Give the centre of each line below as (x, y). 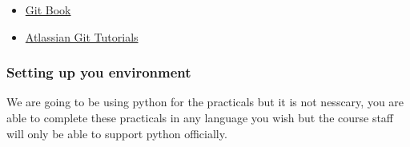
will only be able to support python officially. (117, 133)
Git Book (48, 10)
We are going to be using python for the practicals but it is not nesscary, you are (205, 102)
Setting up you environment (99, 72)
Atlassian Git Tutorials (82, 36)
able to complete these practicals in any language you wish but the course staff (200, 117)
